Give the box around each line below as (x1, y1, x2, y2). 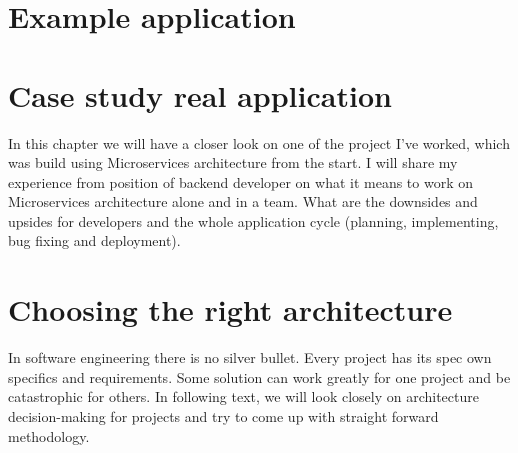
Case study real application (8, 74, 392, 115)
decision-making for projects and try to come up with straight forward (8, 405, 439, 426)
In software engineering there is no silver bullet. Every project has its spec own (8, 347, 492, 368)
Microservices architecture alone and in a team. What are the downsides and (8, 191, 478, 212)
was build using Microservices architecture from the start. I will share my (8, 152, 458, 173)
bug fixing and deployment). (8, 230, 181, 251)
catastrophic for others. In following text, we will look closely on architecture (8, 386, 479, 407)
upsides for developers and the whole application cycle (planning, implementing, (8, 210, 499, 231)
